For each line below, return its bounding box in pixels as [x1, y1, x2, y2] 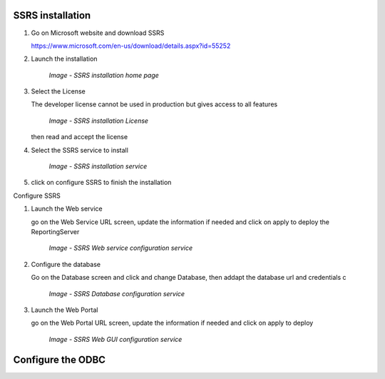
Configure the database [31, 260, 101, 268]
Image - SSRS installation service [48, 162, 148, 171]
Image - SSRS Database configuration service [48, 289, 185, 298]
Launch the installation [31, 54, 98, 64]
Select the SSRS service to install [31, 146, 128, 154]
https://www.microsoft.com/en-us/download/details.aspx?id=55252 [31, 41, 231, 50]
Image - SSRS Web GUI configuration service [48, 335, 183, 343]
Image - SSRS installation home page [48, 71, 160, 79]
